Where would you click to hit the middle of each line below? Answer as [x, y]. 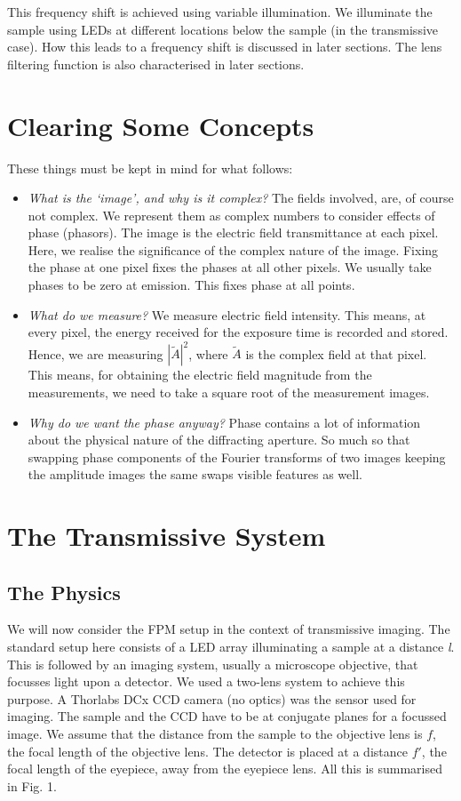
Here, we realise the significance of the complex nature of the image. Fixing [233, 249]
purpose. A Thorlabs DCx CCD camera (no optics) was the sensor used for [212, 698]
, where [208, 353]
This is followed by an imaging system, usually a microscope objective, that [213, 664]
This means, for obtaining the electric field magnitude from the [200, 375]
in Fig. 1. [32, 785]
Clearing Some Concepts [161, 125]
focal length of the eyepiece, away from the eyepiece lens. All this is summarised [225, 769]
